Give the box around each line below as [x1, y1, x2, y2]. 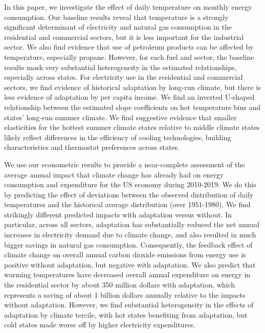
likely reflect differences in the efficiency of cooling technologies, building [4, 131, 231, 142]
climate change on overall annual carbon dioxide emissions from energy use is [4, 249, 246, 260]
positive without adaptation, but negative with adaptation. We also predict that [4, 259, 256, 270]
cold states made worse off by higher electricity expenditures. [4, 319, 195, 330]
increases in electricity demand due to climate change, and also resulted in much [4, 229, 256, 240]
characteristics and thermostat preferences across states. [4, 142, 180, 152]
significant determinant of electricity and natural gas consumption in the [4, 21, 232, 32]
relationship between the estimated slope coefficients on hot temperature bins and [4, 101, 260, 112]
